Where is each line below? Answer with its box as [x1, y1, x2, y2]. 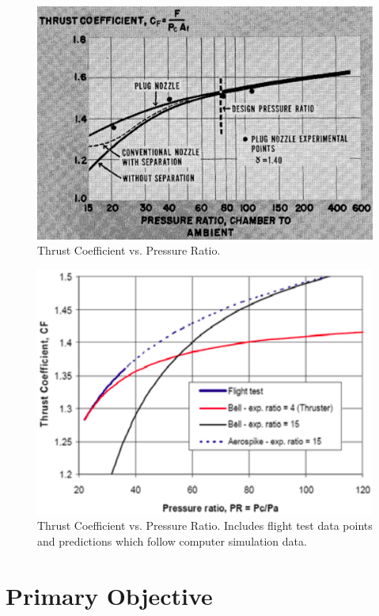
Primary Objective [6, 579, 213, 611]
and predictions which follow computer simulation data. [37, 532, 307, 549]
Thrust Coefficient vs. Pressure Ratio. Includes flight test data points [37, 517, 373, 534]
